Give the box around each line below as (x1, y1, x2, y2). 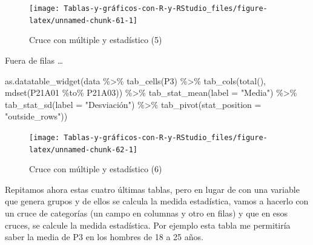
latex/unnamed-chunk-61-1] (29, 16, 137, 25)
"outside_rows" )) (5, 110, 68, 122)
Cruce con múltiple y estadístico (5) (29, 33, 162, 46)
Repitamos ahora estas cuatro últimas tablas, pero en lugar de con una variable (5, 183, 300, 195)
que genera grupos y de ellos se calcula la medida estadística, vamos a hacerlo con (5, 195, 309, 207)
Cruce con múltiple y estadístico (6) (29, 163, 162, 175)
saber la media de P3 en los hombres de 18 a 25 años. (5, 230, 203, 243)
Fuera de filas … (5, 53, 64, 66)
